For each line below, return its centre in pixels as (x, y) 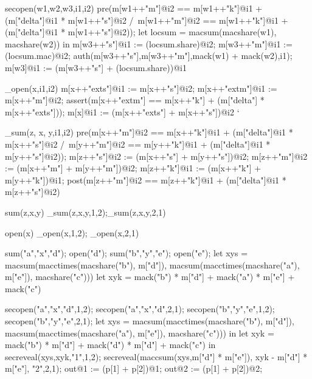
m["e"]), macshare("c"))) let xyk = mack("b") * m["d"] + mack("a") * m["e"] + (150, 277)
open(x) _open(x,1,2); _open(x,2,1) (72, 232)
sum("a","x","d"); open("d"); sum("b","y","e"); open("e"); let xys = (127, 253)
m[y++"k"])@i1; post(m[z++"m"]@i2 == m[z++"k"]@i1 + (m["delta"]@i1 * (146, 179)
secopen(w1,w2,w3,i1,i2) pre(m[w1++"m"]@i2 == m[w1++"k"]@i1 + (134, 8)
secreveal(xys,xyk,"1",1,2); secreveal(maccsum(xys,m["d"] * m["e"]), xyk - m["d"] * (156, 356)
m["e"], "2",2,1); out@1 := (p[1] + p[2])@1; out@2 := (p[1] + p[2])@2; (134, 368)
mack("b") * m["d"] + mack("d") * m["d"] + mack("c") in (110, 345)
